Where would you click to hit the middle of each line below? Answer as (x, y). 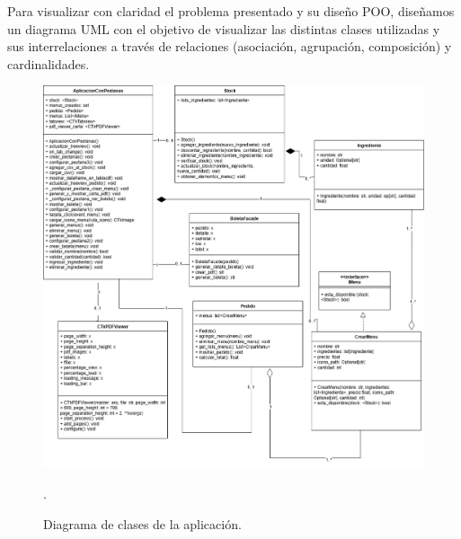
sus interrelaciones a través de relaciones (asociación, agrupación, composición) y (230, 46)
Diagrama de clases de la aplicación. (142, 523)
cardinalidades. (49, 63)
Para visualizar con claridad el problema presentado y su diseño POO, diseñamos (231, 11)
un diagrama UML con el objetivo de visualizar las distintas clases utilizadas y (224, 28)
